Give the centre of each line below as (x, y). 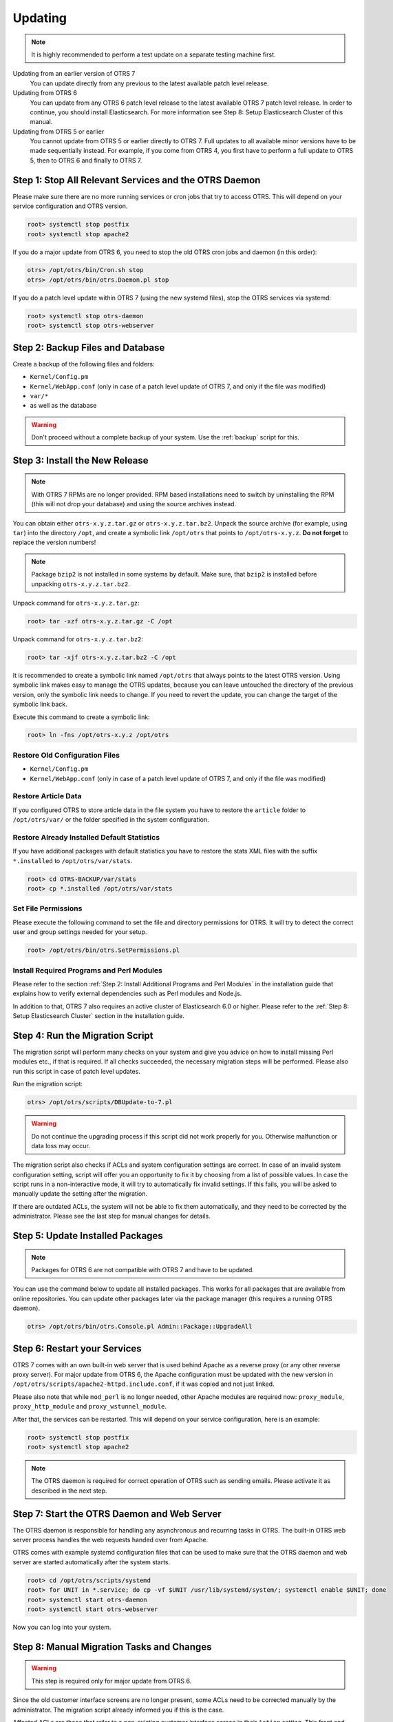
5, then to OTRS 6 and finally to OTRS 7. (86, 160)
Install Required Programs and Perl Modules (88, 970)
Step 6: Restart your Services (77, 1348)
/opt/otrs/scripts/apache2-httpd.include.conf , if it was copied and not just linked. (144, 1384)
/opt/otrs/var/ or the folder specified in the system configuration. (111, 820)
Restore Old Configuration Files (66, 755)
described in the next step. (69, 1491)
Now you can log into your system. (62, 1627)
